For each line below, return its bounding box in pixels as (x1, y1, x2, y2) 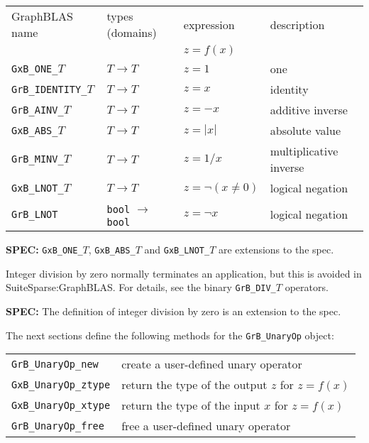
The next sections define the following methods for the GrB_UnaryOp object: (6, 327, 334, 342)
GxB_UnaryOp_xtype (11, 399, 111, 411)
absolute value (270, 122, 341, 138)
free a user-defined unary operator (121, 417, 291, 434)
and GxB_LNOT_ (144, 242, 210, 256)
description (270, 16, 325, 33)
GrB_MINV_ (11, 153, 64, 165)
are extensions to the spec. (219, 242, 334, 256)
